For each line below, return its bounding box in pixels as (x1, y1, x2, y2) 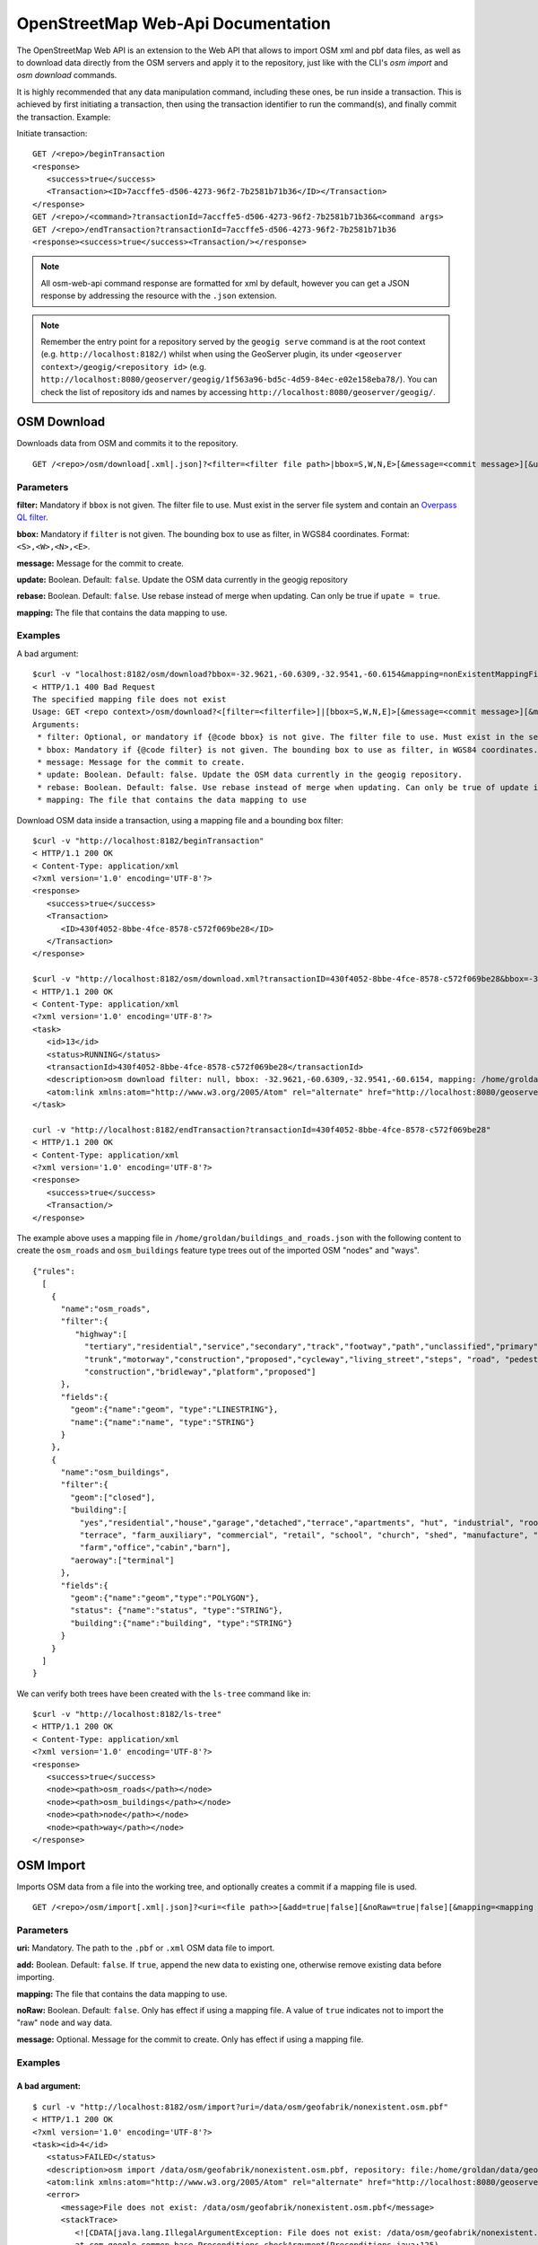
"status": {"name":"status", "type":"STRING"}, (70, 1606, 283, 1616)
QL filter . (16, 512, 48, 523)
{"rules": (32, 1266, 75, 1276)
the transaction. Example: (16, 111, 111, 122)
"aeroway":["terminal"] (70, 1554, 175, 1565)
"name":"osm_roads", (60, 1303, 152, 1314)
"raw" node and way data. (16, 2017, 113, 2029)
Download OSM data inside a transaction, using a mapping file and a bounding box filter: (16, 814, 344, 825)
